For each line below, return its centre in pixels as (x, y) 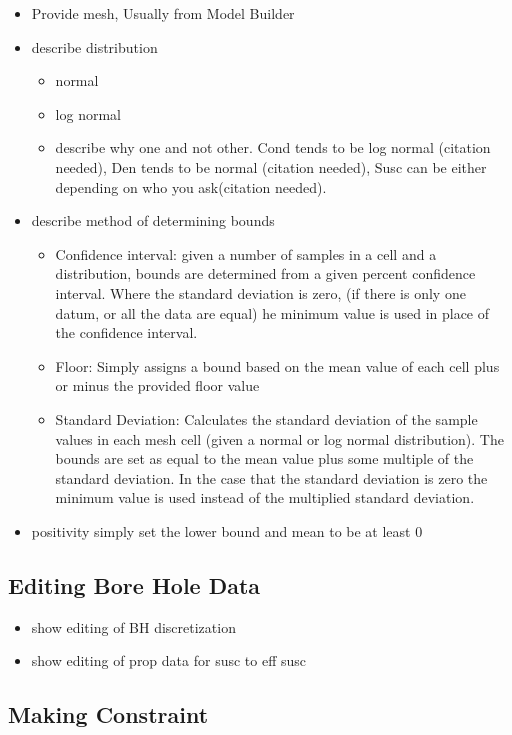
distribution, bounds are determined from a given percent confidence (265, 273)
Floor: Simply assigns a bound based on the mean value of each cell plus (277, 365)
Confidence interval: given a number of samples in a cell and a (246, 253)
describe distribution (94, 46)
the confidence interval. (126, 332)
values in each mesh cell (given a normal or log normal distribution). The (279, 438)
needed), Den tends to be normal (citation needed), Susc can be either (271, 166)
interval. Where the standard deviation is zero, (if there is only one (260, 292)
